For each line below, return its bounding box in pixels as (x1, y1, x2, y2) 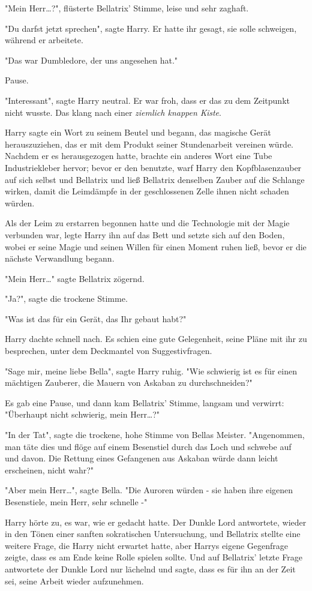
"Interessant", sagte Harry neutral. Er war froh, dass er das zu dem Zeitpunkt (5, 94, 290, 106)
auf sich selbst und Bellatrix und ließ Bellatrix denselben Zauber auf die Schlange (5, 173, 305, 185)
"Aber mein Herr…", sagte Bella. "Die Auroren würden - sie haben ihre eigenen (5, 484, 293, 496)
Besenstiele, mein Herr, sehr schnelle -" (5, 496, 148, 508)
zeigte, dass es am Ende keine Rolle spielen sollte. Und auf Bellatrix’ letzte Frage (5, 551, 302, 563)
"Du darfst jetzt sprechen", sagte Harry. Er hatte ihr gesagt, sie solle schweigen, (5, 22, 297, 34)
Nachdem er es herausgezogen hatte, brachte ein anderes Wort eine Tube (5, 149, 272, 162)
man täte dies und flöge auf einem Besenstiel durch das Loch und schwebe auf (5, 440, 292, 452)
